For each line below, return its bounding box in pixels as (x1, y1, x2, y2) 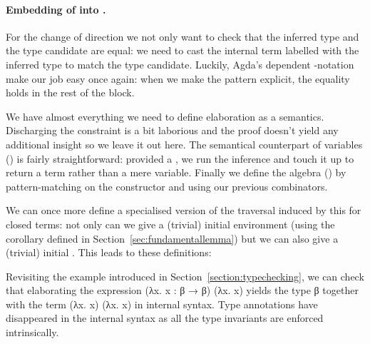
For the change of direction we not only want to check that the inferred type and (6, 29, 359, 44)
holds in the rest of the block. (6, 85, 135, 100)
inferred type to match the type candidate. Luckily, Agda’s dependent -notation (6, 56, 354, 71)
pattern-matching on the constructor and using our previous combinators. (6, 178, 328, 193)
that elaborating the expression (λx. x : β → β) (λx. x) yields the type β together (6, 283, 359, 298)
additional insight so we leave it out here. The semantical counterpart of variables (6, 136, 363, 151)
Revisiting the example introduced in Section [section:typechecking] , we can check (6, 268, 364, 283)
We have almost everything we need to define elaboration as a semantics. (6, 108, 324, 123)
